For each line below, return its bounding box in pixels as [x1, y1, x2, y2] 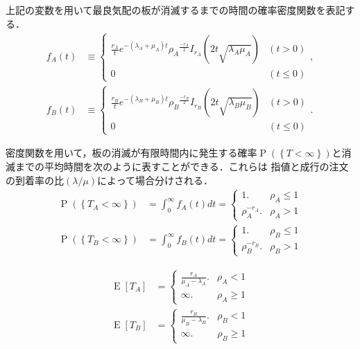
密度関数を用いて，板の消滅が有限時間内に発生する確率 [6, 145, 257, 160]
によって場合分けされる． [97, 172, 213, 187]
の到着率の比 [6, 172, 64, 187]
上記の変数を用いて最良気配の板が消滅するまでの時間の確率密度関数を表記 [6, 3, 345, 17]
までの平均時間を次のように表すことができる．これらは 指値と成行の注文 [15, 159, 349, 173]
